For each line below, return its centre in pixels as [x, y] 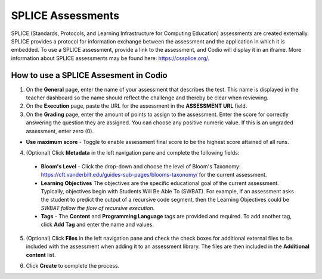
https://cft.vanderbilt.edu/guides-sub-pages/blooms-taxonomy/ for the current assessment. [154, 175]
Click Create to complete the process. [73, 266]
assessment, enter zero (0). [60, 131]
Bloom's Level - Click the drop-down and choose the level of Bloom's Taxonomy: [141, 166]
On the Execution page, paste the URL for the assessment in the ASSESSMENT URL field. [137, 106]
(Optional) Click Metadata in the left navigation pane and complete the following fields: [133, 153]
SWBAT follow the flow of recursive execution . [98, 208]
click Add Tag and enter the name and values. [97, 225]
